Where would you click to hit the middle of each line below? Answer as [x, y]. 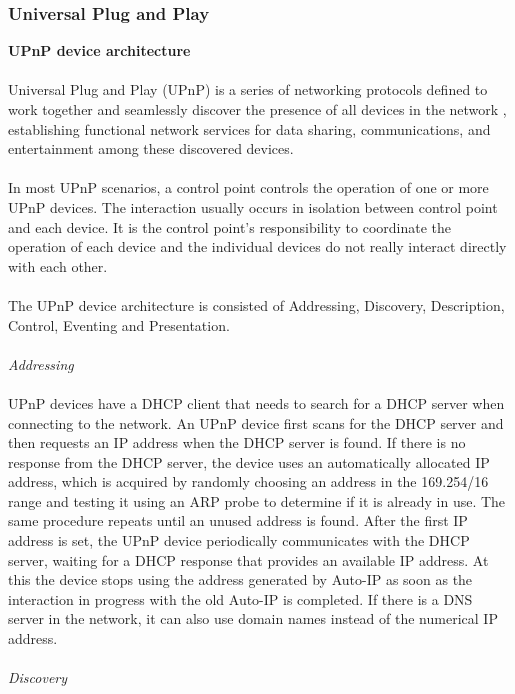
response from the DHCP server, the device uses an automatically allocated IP [249, 461]
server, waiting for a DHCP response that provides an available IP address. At [248, 559]
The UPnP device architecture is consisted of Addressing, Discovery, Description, [256, 304]
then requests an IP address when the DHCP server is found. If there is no [237, 442]
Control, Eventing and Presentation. [119, 324]
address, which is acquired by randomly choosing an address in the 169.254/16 [248, 481]
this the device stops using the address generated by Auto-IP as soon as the [240, 579]
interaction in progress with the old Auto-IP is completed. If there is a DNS [240, 598]
